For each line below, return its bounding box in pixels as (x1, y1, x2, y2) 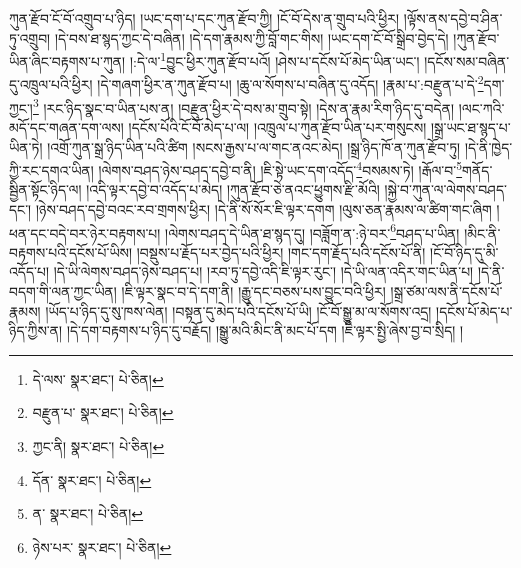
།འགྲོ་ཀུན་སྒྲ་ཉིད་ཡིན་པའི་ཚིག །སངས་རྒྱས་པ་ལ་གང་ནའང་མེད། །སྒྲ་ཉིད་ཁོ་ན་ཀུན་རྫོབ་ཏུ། (47, 136, 461, 157)
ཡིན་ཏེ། (9, 136, 43, 157)
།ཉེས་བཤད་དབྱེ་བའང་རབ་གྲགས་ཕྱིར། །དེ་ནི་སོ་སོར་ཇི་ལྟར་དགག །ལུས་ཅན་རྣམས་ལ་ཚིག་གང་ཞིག (35, 198, 492, 219)
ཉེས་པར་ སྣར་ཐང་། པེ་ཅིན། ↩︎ (32, 536, 172, 557)
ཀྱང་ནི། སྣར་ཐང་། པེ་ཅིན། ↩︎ (32, 435, 165, 456)
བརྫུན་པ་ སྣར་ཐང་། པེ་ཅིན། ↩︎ (32, 402, 174, 423)
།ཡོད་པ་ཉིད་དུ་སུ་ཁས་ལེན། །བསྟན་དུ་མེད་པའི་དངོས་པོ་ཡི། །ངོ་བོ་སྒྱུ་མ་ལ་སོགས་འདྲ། (45, 300, 432, 321)
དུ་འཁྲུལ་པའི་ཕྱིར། (9, 74, 93, 95)
